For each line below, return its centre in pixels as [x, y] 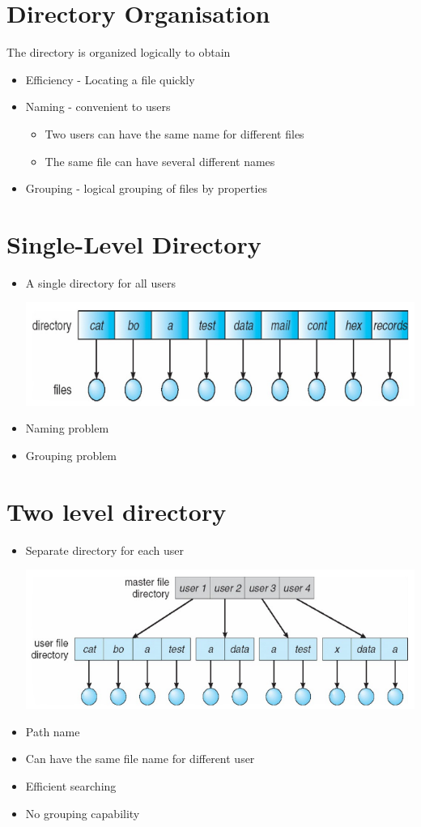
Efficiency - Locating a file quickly [110, 79]
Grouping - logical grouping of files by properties [147, 188]
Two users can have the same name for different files [174, 133]
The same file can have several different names [160, 161]
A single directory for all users [100, 282]
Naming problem [67, 428]
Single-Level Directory [134, 243]
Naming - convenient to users [98, 107]
